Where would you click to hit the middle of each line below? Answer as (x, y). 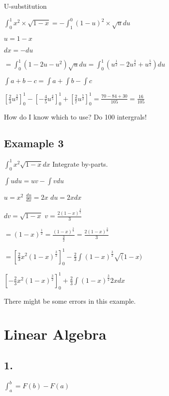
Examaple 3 (34, 143)
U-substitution (25, 6)
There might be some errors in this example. (70, 301)
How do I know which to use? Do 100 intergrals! (75, 117)
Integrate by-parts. (80, 164)
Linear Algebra (55, 334)
